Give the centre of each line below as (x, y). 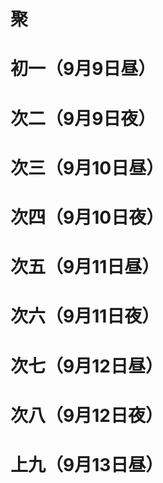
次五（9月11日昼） (85, 267)
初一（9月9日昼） (83, 69)
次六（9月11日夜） (85, 316)
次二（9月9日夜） (83, 118)
